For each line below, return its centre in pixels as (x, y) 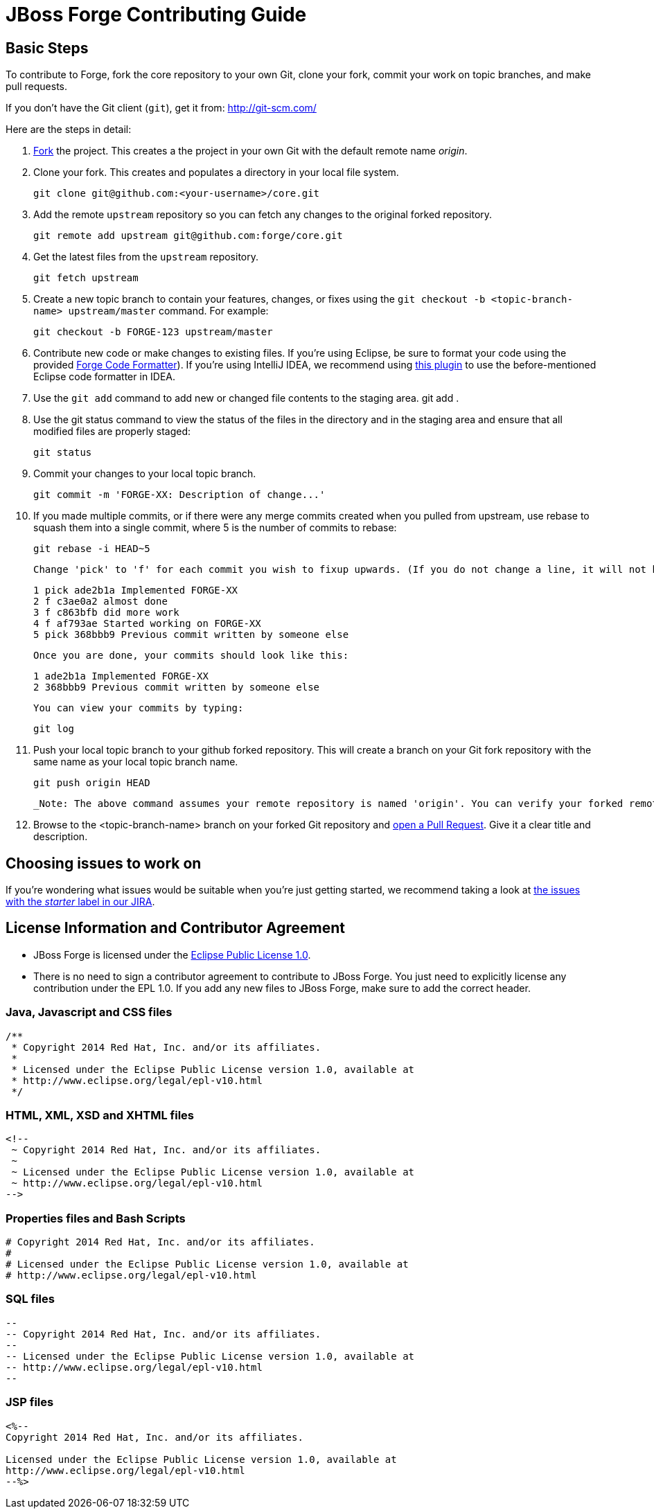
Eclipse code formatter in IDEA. (105, 377)
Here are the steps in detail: (69, 130)
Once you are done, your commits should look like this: (191, 656)
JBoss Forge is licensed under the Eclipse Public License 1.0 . (172, 954)
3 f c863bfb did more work (106, 613)
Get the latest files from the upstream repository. (146, 257)
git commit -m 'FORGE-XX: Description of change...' (179, 495)
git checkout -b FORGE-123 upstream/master (153, 332)
